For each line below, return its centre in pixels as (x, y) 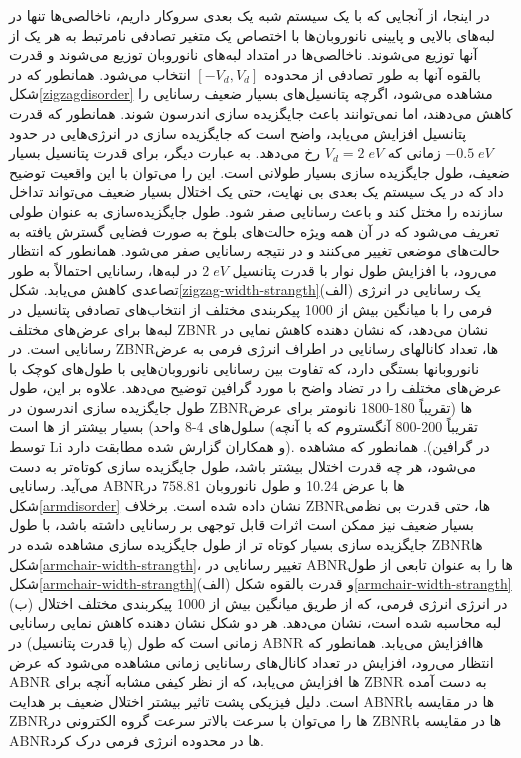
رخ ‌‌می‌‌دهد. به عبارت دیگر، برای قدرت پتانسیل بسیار (165, 152)
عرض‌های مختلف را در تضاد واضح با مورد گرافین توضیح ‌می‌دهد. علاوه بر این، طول (255, 387)
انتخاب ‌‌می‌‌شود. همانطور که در (100, 73)
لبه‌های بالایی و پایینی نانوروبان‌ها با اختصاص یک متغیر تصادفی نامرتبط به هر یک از (252, 34)
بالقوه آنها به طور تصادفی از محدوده (372, 73)
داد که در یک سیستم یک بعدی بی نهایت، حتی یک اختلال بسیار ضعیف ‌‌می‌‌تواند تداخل (256, 191)
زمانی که (414, 152)
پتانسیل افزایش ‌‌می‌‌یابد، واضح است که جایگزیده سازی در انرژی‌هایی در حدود (238, 132)
